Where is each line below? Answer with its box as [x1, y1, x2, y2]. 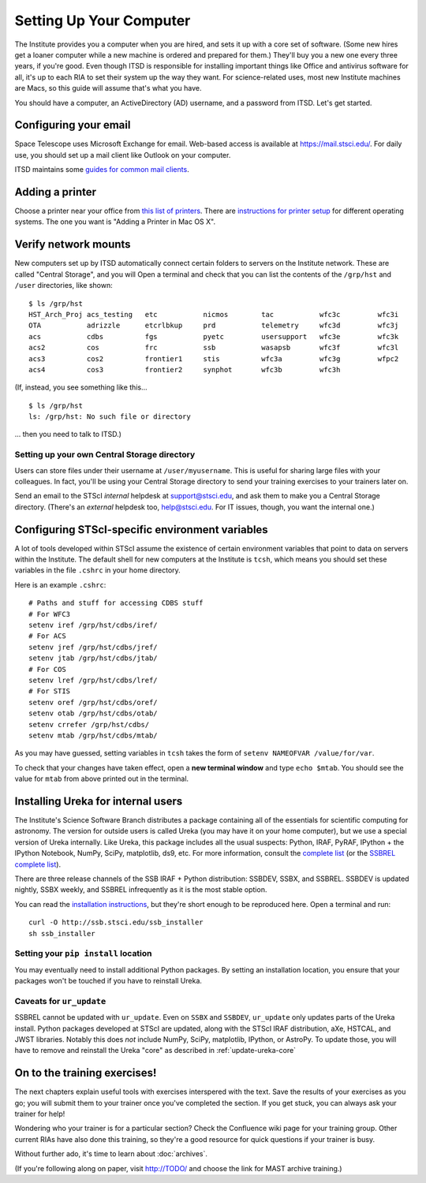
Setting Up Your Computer [14, 12, 191, 29]
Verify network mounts [14, 237, 131, 252]
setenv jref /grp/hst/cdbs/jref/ [28, 643, 158, 651]
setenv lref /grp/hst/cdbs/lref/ [28, 675, 158, 685]
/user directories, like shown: [14, 281, 114, 290]
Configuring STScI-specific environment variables [14, 523, 268, 536]
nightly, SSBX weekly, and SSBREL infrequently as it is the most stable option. [14, 885, 267, 894]
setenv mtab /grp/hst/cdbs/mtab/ [28, 730, 158, 740]
